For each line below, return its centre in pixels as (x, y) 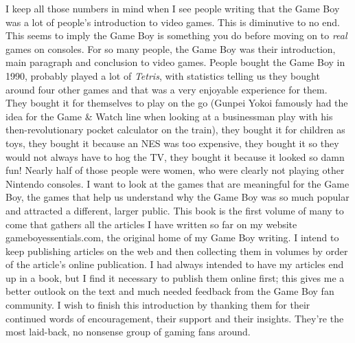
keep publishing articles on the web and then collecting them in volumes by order (177, 251)
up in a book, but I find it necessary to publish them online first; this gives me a (175, 277)
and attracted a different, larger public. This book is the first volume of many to (175, 210)
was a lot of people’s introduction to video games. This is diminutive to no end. (173, 22)
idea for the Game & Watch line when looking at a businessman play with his (169, 116)
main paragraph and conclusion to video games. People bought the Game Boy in (175, 62)
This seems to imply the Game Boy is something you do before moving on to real (176, 35)
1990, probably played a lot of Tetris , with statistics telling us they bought (163, 75)
